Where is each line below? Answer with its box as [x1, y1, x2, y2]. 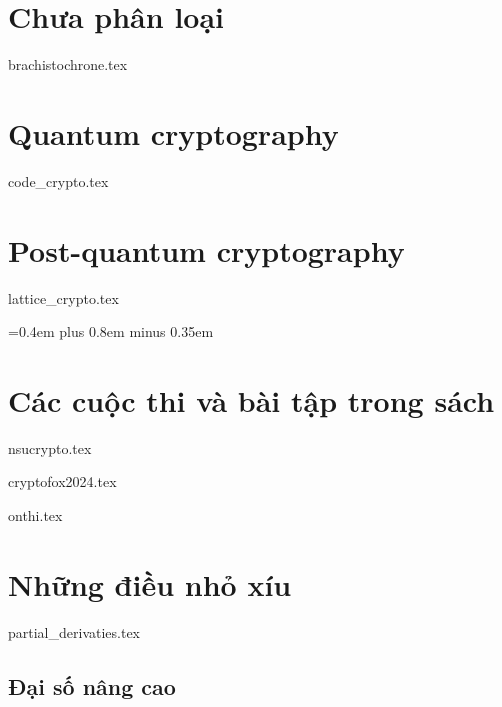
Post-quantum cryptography [8, 229, 405, 270]
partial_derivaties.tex [8, 621, 141, 642]
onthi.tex [8, 505, 63, 526]
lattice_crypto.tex [8, 287, 119, 308]
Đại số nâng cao [8, 670, 176, 701]
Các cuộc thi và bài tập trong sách [8, 379, 495, 420]
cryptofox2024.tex [8, 471, 117, 492]
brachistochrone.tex [8, 54, 128, 75]
